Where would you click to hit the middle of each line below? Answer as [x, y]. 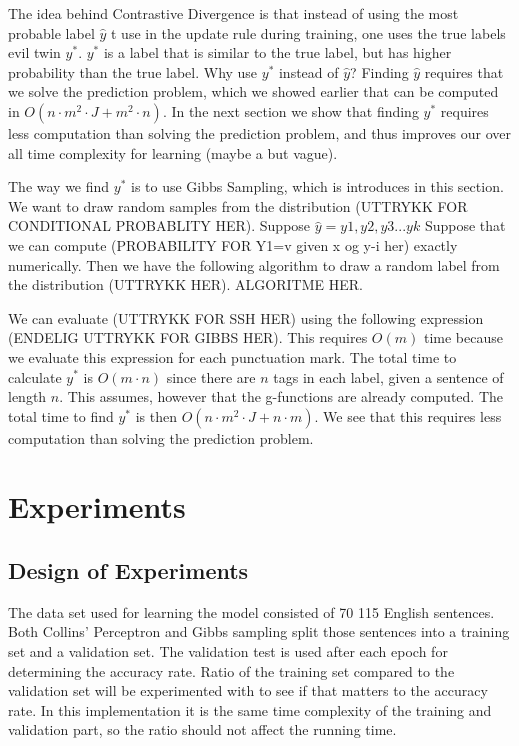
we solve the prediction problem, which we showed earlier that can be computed [253, 91]
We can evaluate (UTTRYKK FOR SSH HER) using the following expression [246, 317]
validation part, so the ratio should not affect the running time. [202, 729]
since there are [211, 376]
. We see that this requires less [408, 415]
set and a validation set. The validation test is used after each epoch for [228, 651]
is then [156, 415]
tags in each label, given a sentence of [388, 376]
